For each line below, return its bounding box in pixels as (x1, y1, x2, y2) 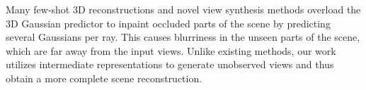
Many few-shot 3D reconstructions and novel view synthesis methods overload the (6, 2, 361, 16)
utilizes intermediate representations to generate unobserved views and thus (6, 57, 334, 72)
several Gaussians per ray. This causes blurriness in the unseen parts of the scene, (6, 30, 360, 44)
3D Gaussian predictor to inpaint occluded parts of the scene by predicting (6, 15, 331, 30)
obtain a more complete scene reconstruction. (6, 70, 202, 85)
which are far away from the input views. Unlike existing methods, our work (6, 43, 336, 58)
